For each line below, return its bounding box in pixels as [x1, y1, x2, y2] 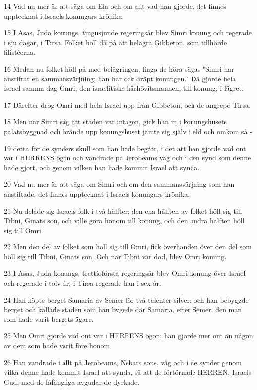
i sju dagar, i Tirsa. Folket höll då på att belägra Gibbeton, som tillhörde [4, 37, 227, 47]
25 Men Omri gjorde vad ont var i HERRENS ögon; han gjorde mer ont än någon [4, 330, 253, 341]
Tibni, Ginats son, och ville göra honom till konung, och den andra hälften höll [4, 215, 245, 226]
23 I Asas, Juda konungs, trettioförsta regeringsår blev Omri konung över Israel [4, 268, 246, 278]
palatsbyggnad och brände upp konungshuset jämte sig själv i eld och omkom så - [4, 126, 252, 136]
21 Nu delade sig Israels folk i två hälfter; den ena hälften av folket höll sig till [4, 205, 242, 216]
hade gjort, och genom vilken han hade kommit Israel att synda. [4, 162, 200, 172]
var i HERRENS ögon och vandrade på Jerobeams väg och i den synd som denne [4, 153, 251, 163]
